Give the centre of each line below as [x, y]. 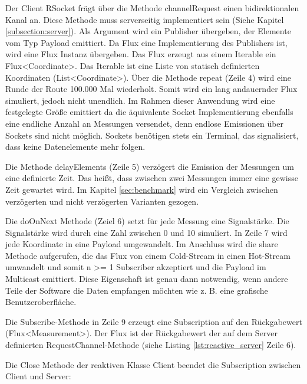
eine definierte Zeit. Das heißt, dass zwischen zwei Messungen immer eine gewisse [152, 178]
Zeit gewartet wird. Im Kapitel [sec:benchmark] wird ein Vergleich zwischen [142, 189]
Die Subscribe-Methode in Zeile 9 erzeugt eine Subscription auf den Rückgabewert [154, 321]
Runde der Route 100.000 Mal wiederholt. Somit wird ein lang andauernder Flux [151, 89]
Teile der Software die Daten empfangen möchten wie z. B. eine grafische [137, 290]
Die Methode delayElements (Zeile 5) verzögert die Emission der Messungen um [150, 166]
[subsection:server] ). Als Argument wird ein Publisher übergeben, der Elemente [148, 31]
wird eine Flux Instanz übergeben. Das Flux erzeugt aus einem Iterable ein [141, 54]
